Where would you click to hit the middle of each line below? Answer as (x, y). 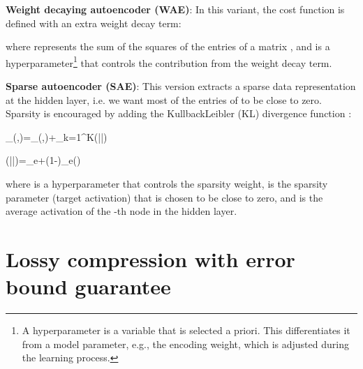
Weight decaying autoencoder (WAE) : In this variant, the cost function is (175, 9)
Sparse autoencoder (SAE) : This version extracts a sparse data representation (181, 86)
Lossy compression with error (150, 258)
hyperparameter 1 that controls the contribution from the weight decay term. (169, 61)
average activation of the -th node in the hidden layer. (121, 211)
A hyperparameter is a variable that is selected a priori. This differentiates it (186, 330)
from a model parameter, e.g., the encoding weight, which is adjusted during (185, 344)
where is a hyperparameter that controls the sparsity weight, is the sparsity (167, 183)
